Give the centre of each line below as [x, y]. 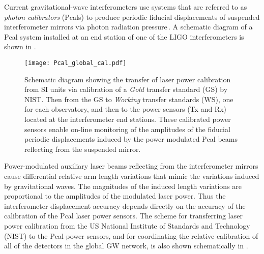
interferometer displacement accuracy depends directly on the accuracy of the [125, 205]
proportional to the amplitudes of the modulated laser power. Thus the [115, 196]
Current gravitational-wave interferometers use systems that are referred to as [126, 7]
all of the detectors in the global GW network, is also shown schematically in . [126, 246]
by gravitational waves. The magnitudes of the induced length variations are [123, 186]
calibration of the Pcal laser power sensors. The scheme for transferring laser [123, 216]
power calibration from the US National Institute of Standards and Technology [127, 225]
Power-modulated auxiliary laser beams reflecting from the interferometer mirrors [131, 166]
